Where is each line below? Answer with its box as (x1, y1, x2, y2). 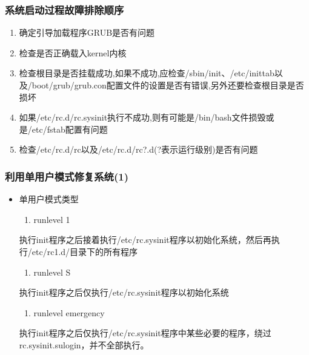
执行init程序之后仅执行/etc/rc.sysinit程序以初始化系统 (19, 286, 229, 299)
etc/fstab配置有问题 (32, 122, 108, 135)
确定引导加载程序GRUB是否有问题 (19, 26, 155, 39)
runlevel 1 (33, 213, 70, 225)
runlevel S (33, 265, 71, 278)
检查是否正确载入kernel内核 (19, 46, 127, 59)
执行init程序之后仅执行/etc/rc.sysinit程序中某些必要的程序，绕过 (19, 327, 271, 339)
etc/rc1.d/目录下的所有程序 (32, 245, 138, 257)
